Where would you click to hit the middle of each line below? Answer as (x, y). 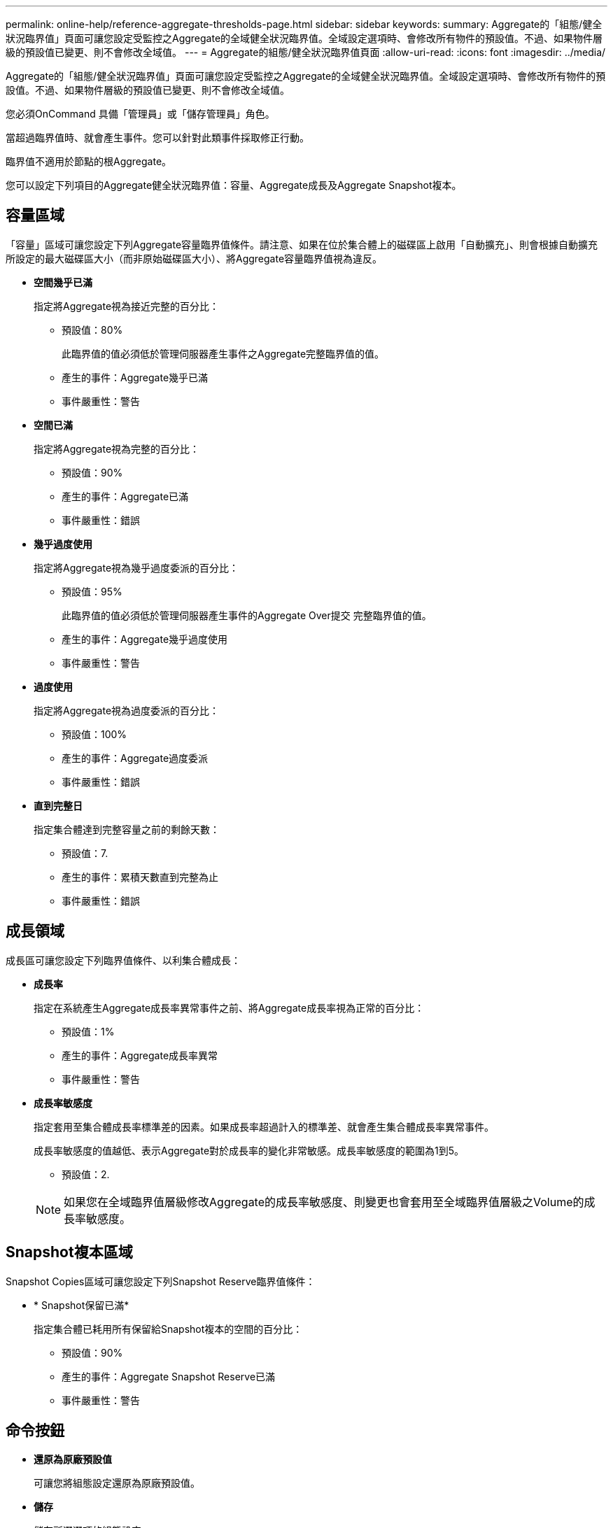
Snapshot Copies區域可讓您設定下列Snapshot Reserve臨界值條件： (161, 1281)
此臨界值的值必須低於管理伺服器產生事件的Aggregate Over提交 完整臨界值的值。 (247, 615)
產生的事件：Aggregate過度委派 (135, 758)
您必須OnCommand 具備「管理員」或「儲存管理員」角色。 (140, 114)
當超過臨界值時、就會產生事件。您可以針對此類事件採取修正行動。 (157, 137)
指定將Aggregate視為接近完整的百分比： (127, 306)
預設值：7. (85, 853)
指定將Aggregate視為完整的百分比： (117, 448)
